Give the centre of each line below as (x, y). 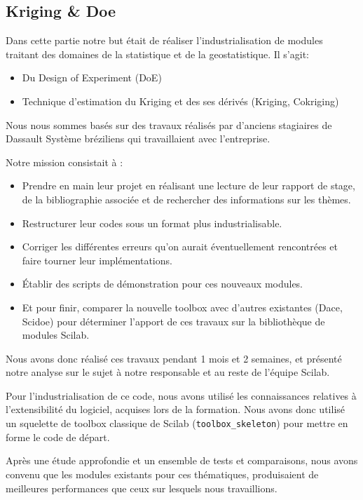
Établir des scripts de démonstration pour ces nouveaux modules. (163, 284)
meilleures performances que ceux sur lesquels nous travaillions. (142, 488)
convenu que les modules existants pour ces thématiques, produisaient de (162, 474)
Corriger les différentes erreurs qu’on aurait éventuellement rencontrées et (180, 246)
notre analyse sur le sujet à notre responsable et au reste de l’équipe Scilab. (168, 372)
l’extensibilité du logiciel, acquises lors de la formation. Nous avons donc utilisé (176, 409)
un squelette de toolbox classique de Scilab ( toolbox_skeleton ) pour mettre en (177, 423)
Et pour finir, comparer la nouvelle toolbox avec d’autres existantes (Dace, (182, 307)
